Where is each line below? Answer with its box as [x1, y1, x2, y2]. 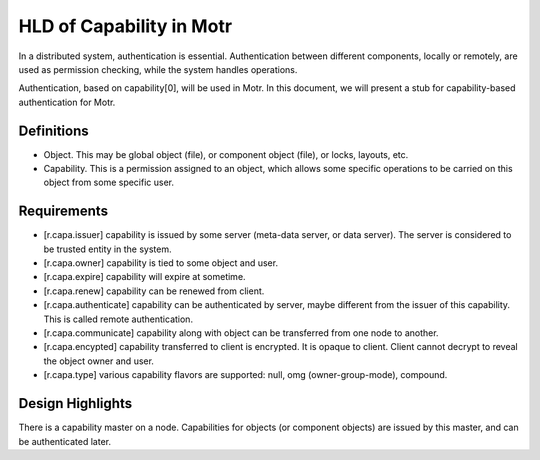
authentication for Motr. [18, 96, 116, 108]
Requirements [18, 203, 109, 220]
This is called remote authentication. [43, 313, 194, 325]
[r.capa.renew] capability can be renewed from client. [43, 285, 265, 297]
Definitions [18, 122, 89, 139]
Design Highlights [18, 395, 133, 412]
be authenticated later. [18, 435, 112, 447]
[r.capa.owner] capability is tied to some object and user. [43, 257, 279, 269]
